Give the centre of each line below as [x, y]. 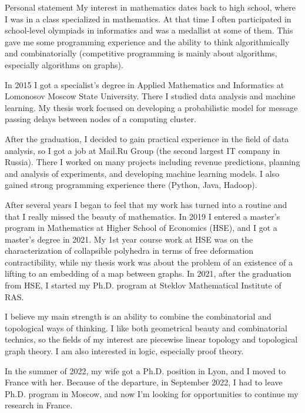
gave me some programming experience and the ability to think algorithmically [147, 41]
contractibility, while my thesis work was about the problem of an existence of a [149, 262]
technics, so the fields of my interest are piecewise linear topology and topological [151, 339]
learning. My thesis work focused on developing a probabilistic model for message [151, 107]
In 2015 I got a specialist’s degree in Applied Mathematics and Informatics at [145, 84]
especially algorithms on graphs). [64, 64]
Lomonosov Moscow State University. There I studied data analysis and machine [150, 96]
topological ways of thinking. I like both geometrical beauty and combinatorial [146, 328]
